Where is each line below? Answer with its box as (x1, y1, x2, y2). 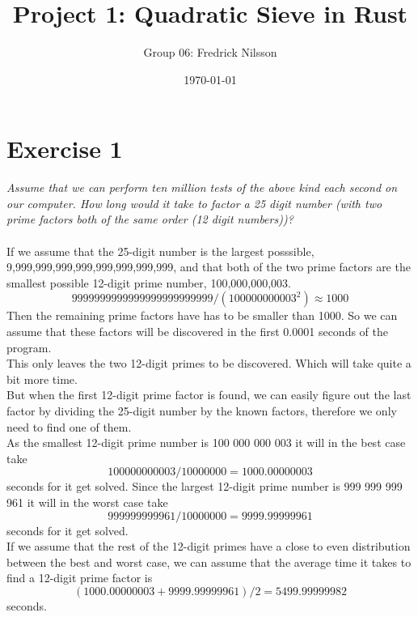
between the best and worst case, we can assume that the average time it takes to (6, 553, 412, 570)
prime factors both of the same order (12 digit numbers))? (6, 211, 293, 228)
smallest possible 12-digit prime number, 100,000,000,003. (6, 274, 291, 291)
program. (6, 338, 52, 355)
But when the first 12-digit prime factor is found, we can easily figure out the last (6, 386, 412, 403)
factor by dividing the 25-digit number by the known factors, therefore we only (6, 402, 397, 419)
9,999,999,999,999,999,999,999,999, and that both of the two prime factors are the (6, 258, 411, 275)
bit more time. (6, 370, 78, 387)
